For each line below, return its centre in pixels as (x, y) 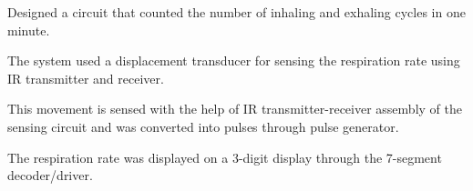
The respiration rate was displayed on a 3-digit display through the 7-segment (225, 157)
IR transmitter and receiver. (86, 78)
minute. (29, 30)
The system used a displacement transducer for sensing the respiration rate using (234, 60)
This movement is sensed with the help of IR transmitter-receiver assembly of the (235, 109)
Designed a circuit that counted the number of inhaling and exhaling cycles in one (236, 12)
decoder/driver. (50, 175)
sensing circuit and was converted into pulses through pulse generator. (203, 126)
